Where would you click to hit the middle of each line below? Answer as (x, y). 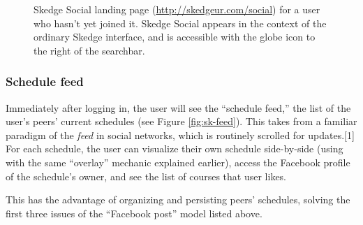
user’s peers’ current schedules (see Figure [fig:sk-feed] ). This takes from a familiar (181, 121)
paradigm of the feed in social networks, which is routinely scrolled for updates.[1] (180, 135)
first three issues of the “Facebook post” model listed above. (134, 213)
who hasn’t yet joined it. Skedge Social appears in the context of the (180, 23)
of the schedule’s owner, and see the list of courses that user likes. (146, 176)
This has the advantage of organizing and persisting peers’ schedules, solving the (178, 199)
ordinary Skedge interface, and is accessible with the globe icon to (175, 37)
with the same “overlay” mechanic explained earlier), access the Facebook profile (178, 162)
